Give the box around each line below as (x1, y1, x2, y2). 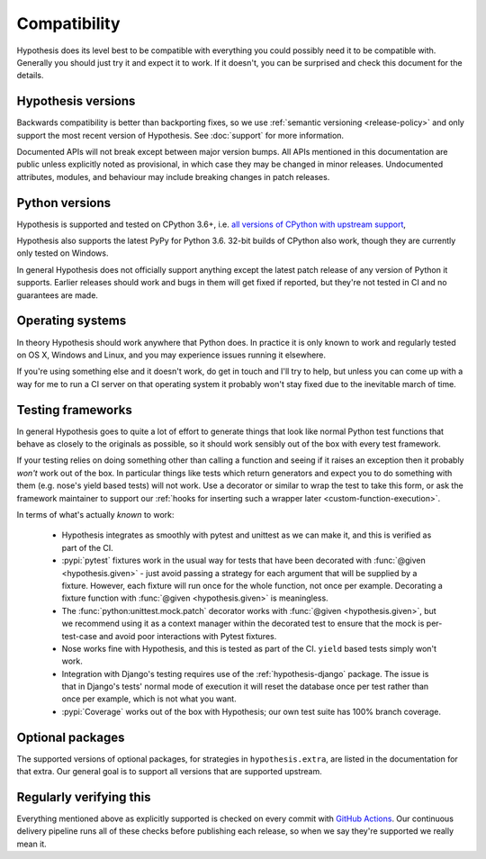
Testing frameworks (16, 402, 132, 418)
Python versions (16, 194, 112, 211)
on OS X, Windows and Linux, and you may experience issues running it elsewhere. (16, 349, 327, 360)
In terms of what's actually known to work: (16, 509, 175, 520)
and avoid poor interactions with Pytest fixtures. (99, 630, 277, 641)
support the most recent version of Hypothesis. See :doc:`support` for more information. (16, 130, 345, 140)
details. (16, 70, 44, 81)
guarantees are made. (16, 289, 99, 301)
